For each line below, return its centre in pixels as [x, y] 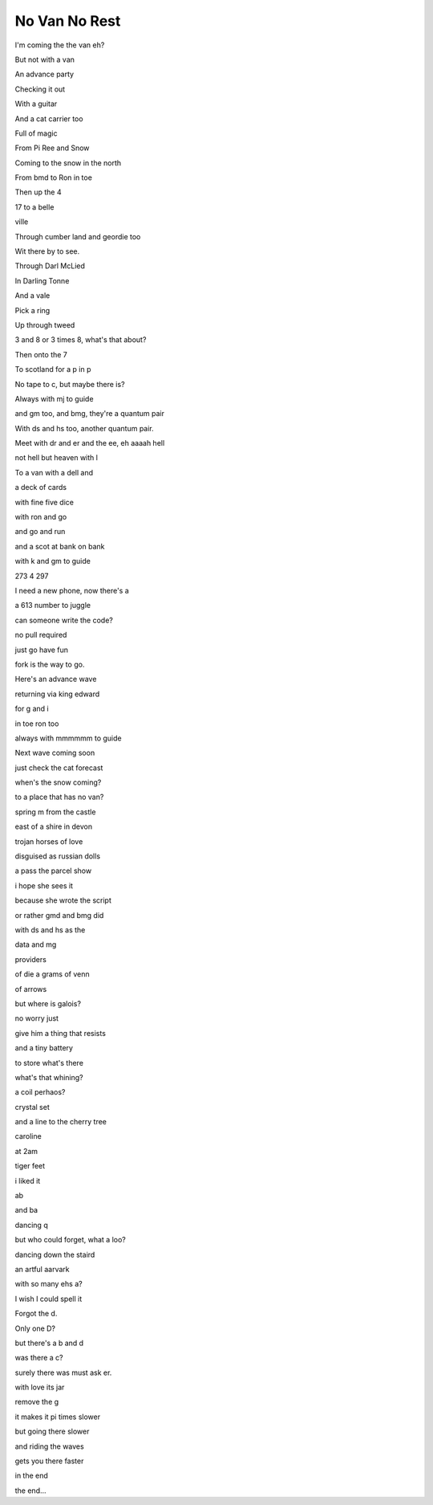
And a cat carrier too [49, 118]
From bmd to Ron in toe [53, 177]
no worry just [37, 1018]
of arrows [31, 989]
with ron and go [41, 517]
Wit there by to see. [47, 251]
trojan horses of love [49, 841]
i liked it [28, 1181]
